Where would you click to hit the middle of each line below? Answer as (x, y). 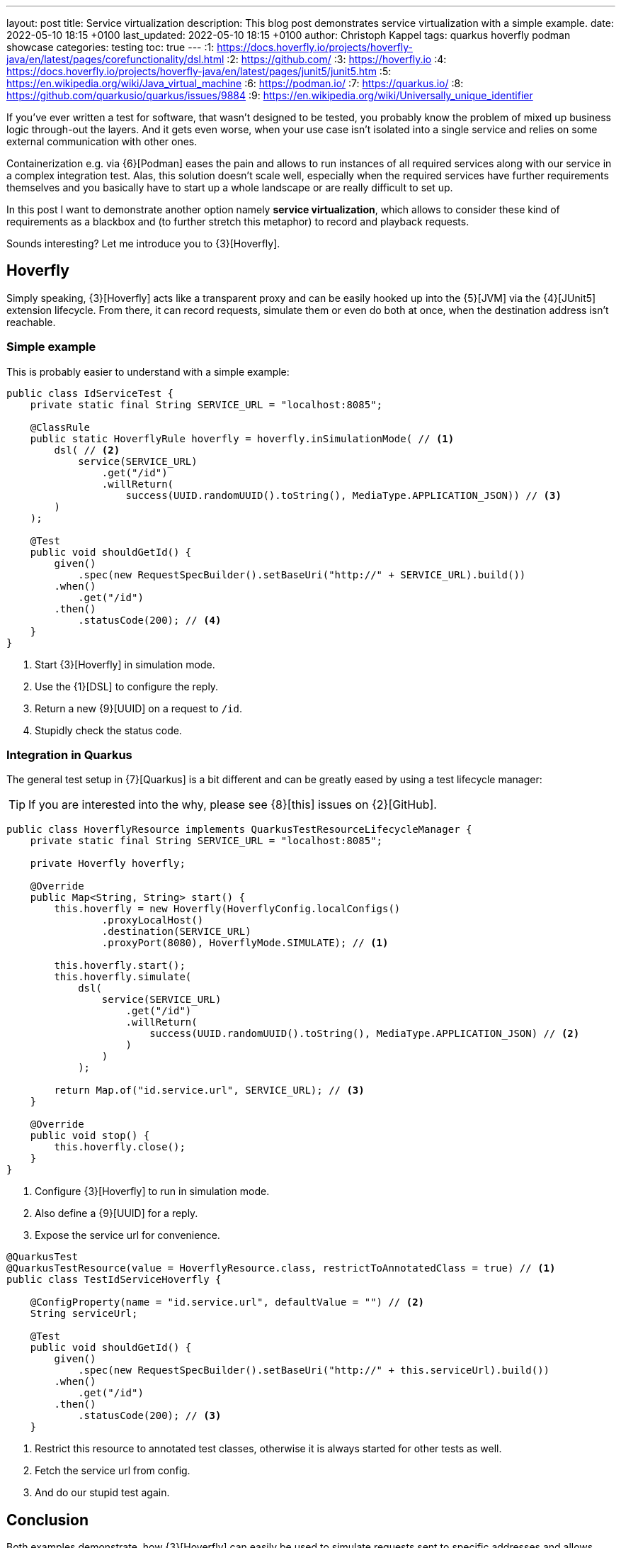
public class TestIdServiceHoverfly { (114, 1280)
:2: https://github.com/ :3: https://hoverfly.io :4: (337, 59)
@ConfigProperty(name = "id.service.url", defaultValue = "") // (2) (227, 1302)
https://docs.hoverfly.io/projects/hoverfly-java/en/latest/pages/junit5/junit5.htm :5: (199, 71)
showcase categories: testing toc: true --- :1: (110, 47)
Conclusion (48, 1520)
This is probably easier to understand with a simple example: (148, 371)
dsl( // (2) (87, 450)
